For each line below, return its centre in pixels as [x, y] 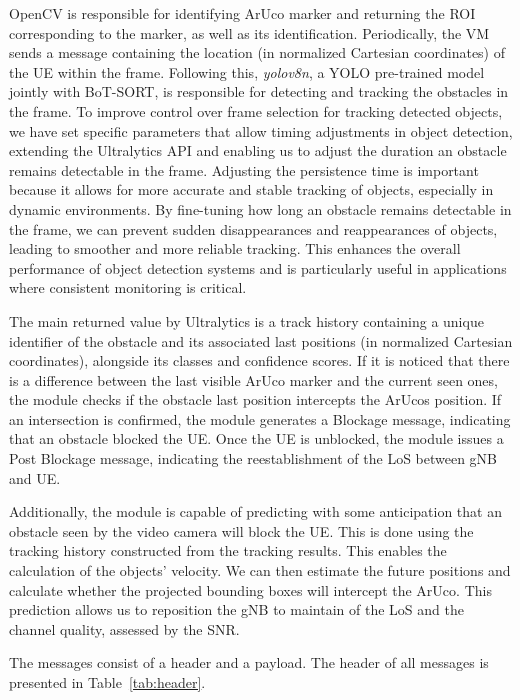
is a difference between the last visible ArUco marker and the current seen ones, [253, 379]
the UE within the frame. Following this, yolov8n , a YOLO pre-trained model [247, 71]
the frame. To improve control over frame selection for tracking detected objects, [256, 110]
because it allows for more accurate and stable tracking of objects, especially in [251, 189]
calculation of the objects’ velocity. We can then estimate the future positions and [260, 570]
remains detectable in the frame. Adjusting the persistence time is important [244, 169]
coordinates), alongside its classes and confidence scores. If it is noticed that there [259, 360]
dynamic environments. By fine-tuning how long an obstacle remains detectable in [260, 208]
